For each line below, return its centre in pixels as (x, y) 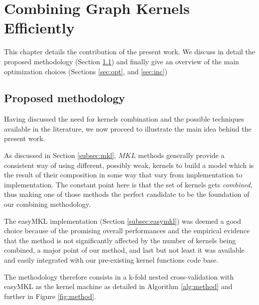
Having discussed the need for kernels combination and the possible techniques (124, 119)
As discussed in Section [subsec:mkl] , (60, 155)
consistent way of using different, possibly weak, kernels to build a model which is (129, 165)
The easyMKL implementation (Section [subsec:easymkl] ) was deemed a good (123, 221)
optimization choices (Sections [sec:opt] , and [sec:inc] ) (86, 71)
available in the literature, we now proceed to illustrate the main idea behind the (128, 128)
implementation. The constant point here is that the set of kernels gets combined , (128, 184)
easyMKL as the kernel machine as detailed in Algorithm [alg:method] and (118, 286)
